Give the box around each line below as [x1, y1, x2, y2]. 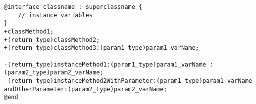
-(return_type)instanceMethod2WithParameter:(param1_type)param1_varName [4, 77, 253, 84]
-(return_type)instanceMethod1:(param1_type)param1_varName [4, 61, 206, 68]
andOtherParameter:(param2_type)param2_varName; [4, 85, 167, 93]
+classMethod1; [4, 28, 54, 35]
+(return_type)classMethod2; [4, 36, 100, 43]
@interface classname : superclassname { [4, 3, 143, 10]
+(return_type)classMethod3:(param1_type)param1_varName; [4, 44, 199, 52]
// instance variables [18, 11, 93, 19]
